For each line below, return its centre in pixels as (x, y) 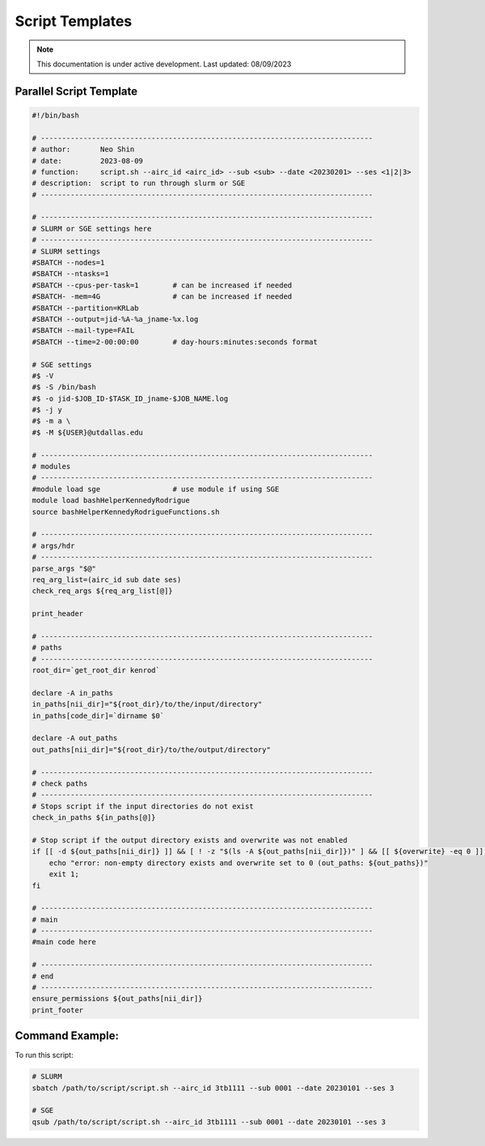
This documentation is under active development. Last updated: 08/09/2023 (164, 64)
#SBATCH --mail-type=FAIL (83, 331)
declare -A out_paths (75, 738)
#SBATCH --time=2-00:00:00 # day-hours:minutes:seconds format (175, 342)
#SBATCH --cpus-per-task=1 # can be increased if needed (162, 285)
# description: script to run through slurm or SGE (139, 183)
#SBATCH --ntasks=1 (70, 274)
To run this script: (44, 1055)
